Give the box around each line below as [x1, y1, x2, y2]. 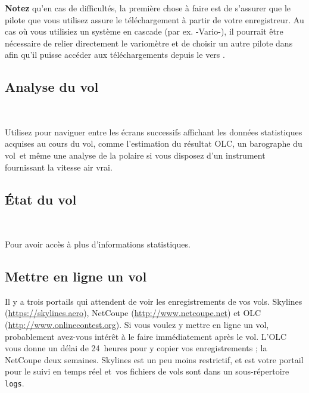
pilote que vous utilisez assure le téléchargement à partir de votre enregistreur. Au [5, 13, 304, 26]
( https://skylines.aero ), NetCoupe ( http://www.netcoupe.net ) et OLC [5, 307, 261, 319]
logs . [5, 376, 24, 389]
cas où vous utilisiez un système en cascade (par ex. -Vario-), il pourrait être [5, 25, 283, 38]
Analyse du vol [5, 78, 99, 96]
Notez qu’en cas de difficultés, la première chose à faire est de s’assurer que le [5, 2, 291, 14]
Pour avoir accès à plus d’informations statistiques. [5, 237, 191, 250]
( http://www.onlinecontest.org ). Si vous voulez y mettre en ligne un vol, [5, 318, 269, 330]
